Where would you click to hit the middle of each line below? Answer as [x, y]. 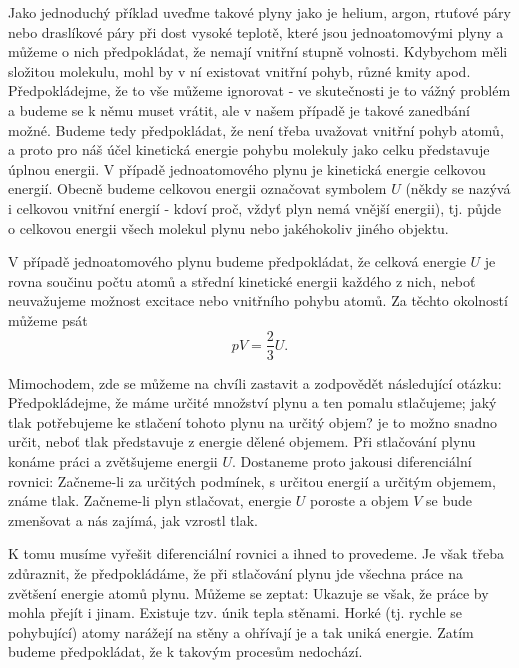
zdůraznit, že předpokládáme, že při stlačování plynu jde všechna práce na [235, 572]
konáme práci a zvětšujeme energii [113, 460]
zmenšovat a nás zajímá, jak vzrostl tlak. [133, 519]
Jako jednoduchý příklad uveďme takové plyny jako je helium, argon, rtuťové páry [259, 12]
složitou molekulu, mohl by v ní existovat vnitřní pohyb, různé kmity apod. [239, 70]
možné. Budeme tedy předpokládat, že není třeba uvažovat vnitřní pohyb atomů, [256, 129]
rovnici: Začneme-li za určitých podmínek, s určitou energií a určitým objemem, [252, 480]
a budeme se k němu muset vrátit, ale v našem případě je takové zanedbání [239, 109]
